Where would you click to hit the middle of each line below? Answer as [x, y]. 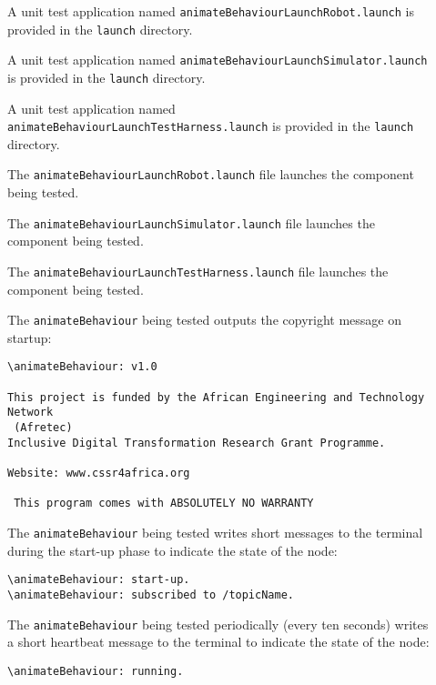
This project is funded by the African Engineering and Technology [216, 397]
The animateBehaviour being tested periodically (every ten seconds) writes [218, 624]
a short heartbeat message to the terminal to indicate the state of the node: [218, 642]
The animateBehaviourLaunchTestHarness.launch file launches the [198, 271]
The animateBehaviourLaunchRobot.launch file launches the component [211, 174]
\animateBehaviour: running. [96, 671]
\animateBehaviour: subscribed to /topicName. [151, 594]
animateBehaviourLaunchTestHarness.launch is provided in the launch [211, 126]
